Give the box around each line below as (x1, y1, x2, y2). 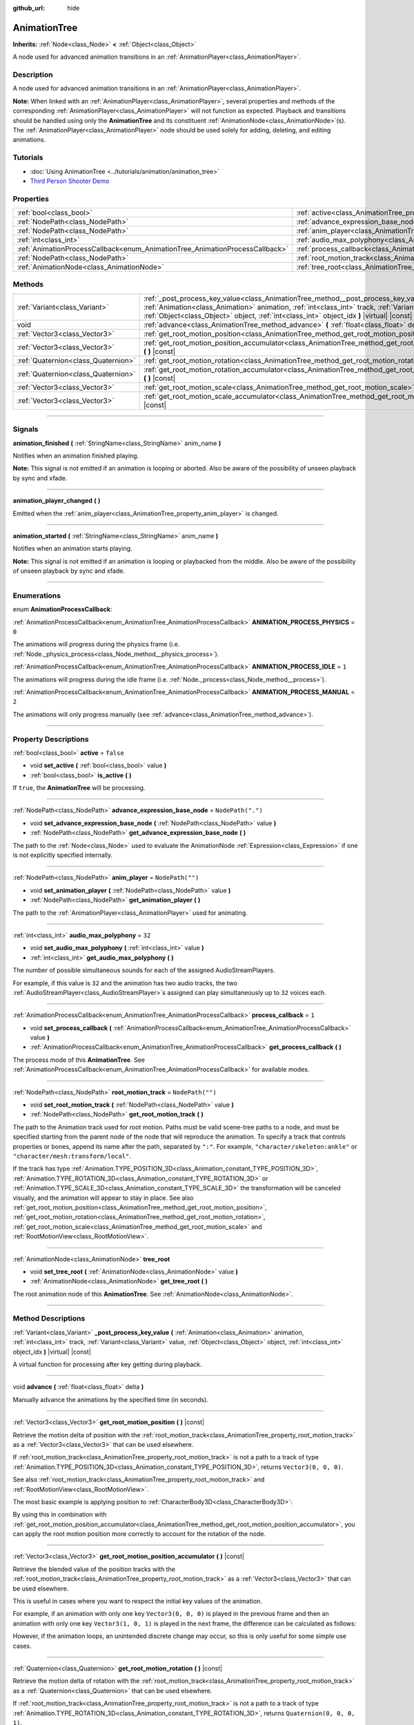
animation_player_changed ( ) (12, 497, 101, 505)
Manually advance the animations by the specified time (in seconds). (12, 1395, 208, 1403)
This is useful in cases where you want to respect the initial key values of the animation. (12, 1597, 262, 1606)
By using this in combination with (12, 1510, 107, 1519)
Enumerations (12, 591, 61, 600)
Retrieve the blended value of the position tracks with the (12, 1565, 176, 1573)
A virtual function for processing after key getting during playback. (12, 1360, 203, 1368)
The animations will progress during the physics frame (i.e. (12, 640, 180, 649)
